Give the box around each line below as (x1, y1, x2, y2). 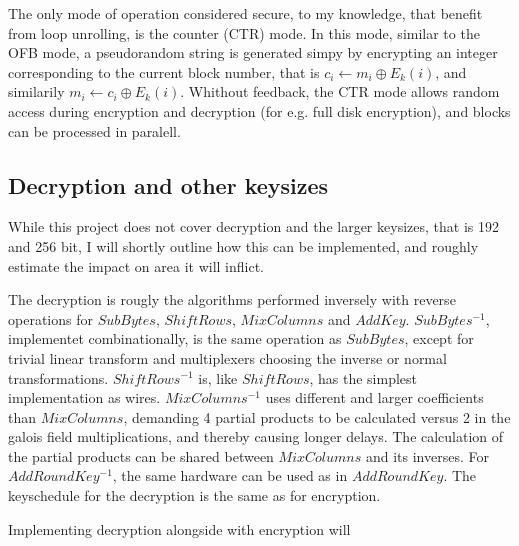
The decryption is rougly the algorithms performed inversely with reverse (8, 289, 456, 310)
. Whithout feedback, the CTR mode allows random (180, 81, 500, 102)
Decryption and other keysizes (8, 169, 329, 200)
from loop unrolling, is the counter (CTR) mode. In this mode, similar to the (8, 22, 480, 43)
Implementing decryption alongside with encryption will (8, 518, 351, 539)
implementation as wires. (8, 387, 161, 408)
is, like (198, 367, 238, 388)
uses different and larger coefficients (265, 387, 484, 408)
